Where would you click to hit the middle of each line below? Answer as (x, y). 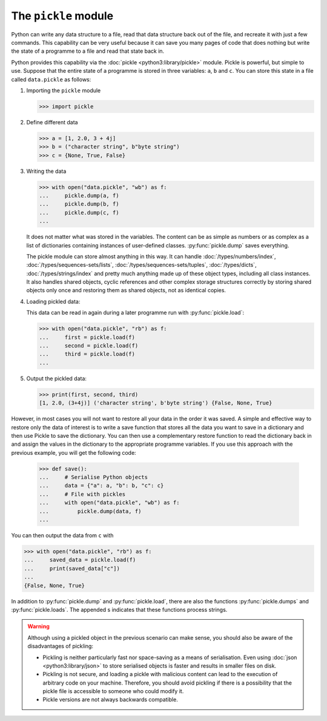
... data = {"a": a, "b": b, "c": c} (101, 486)
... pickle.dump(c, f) (79, 213)
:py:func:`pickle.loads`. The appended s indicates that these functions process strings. (119, 609)
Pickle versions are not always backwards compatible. (110, 700)
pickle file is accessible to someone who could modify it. (113, 691)
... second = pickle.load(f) (89, 346)
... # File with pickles (82, 494)
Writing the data (46, 171)
